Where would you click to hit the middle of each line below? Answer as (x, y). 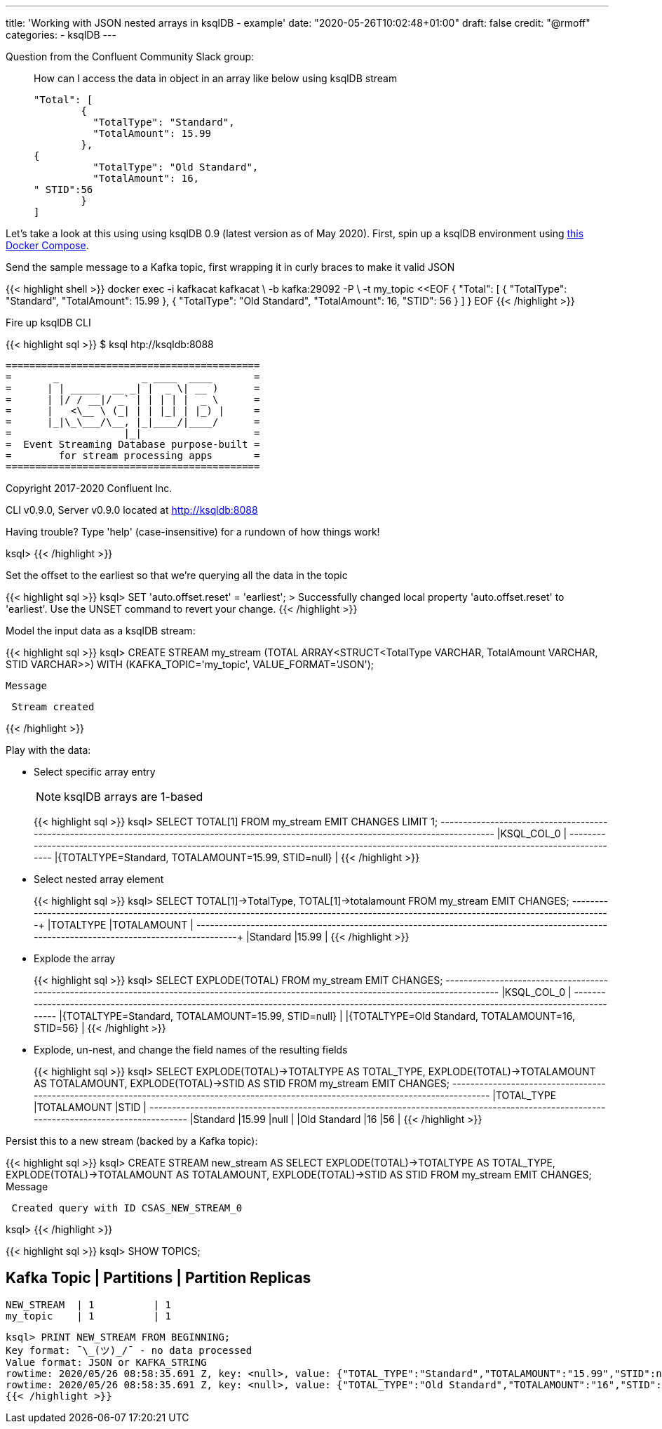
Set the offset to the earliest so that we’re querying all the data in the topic (177, 575)
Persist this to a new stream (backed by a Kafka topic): (132, 1141)
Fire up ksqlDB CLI (48, 323)
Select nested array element (99, 879)
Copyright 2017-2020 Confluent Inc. (89, 488)
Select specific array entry (95, 772)
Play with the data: (48, 750)
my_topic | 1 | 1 (89, 1316)
